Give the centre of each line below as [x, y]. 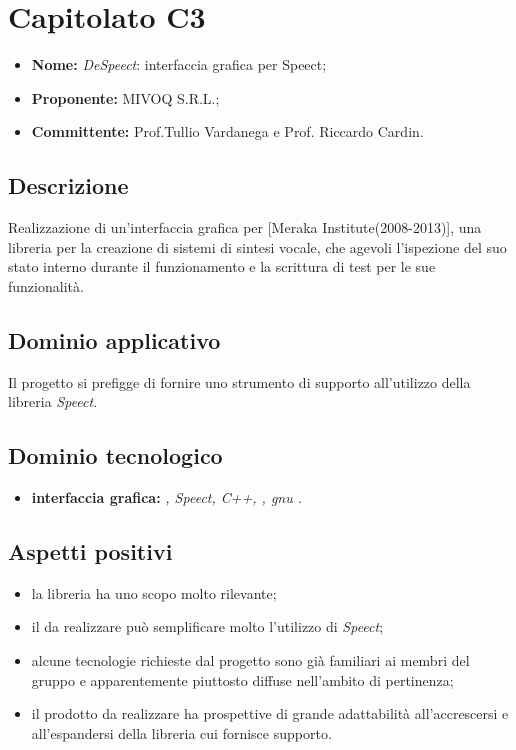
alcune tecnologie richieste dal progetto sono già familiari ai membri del [250, 660]
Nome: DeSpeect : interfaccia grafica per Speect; [179, 64]
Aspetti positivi [90, 551]
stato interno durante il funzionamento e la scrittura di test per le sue [222, 266]
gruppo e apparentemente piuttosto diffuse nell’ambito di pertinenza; [242, 679]
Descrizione [68, 185]
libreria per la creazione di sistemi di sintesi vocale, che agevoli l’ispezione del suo [257, 246]
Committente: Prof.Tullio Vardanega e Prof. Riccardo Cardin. [227, 131]
